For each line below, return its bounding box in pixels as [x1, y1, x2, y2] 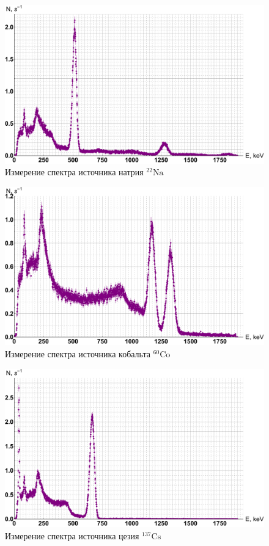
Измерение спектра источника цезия [5, 529, 139, 542]
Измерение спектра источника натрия [5, 166, 144, 178]
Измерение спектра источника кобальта [5, 348, 150, 360]
